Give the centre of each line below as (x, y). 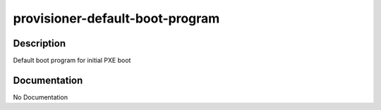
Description (40, 43)
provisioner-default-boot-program (116, 18)
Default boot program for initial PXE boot (72, 61)
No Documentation (41, 97)
